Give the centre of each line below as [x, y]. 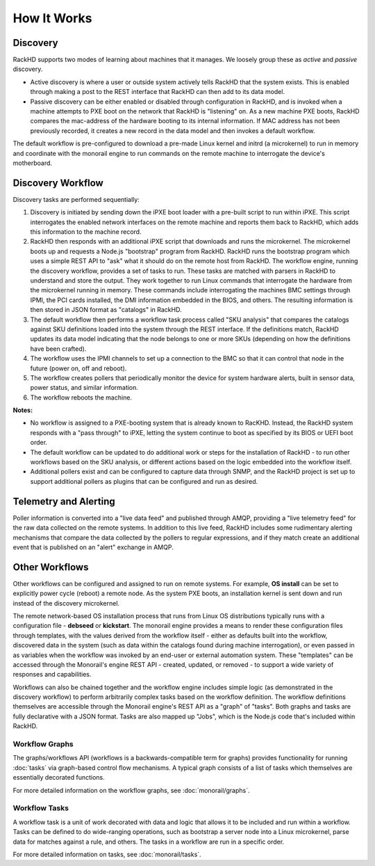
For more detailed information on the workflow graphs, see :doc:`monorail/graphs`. [131, 790]
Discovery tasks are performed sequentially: [76, 199]
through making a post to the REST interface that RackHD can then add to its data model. [157, 92]
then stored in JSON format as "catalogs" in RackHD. [106, 310]
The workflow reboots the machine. [81, 397]
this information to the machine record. [86, 232]
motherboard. [32, 163]
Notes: [23, 410]
